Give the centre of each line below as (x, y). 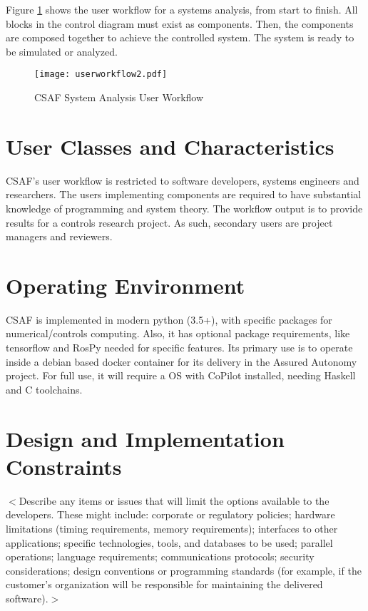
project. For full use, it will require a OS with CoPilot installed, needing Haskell (181, 375)
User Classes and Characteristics (170, 146)
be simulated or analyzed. (62, 51)
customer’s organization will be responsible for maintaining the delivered (164, 584)
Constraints (64, 466)
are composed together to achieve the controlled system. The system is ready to (180, 37)
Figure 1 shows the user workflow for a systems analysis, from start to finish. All (182, 9)
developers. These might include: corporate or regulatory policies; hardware (170, 514)
